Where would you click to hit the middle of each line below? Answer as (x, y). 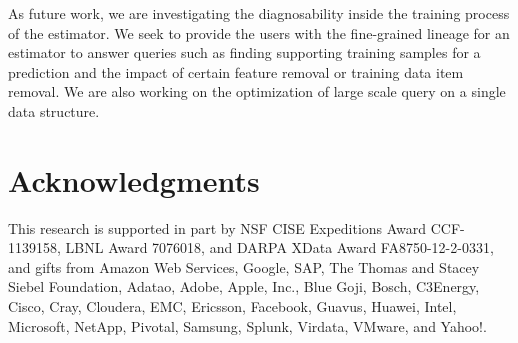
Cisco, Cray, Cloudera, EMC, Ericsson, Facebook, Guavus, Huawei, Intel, (232, 306)
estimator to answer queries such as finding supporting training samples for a (244, 52)
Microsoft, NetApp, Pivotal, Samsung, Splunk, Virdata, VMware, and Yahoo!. (247, 325)
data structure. (54, 110)
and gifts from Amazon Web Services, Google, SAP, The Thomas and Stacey (244, 266)
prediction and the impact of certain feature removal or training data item (236, 71)
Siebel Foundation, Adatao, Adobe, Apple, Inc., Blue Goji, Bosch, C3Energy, (244, 286)
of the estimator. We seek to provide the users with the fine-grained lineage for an (259, 32)
